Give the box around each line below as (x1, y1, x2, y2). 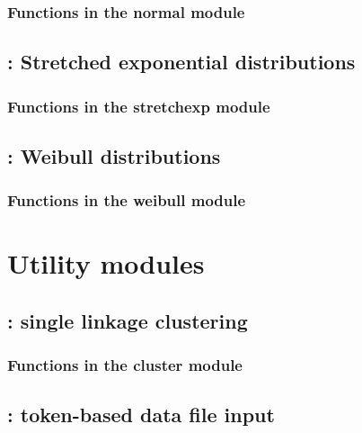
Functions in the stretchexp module (7, 95, 270, 117)
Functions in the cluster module (7, 354, 243, 376)
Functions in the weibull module (7, 189, 246, 212)
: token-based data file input (7, 401, 275, 428)
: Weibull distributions (7, 141, 221, 169)
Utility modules (7, 245, 205, 282)
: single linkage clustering (7, 306, 248, 334)
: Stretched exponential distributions (7, 48, 356, 76)
